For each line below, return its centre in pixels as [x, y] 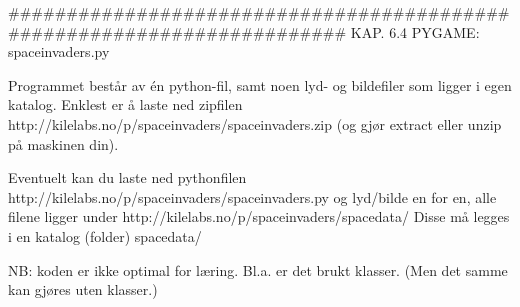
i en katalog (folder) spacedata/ [105, 235]
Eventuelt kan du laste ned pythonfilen [127, 177]
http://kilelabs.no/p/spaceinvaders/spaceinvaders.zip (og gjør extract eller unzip [255, 123]
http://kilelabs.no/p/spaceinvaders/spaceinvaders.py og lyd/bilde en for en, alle [252, 196]
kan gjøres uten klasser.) [83, 289]
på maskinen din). [63, 143]
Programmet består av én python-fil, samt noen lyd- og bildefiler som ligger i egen [260, 84]
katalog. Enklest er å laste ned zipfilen [125, 104]
